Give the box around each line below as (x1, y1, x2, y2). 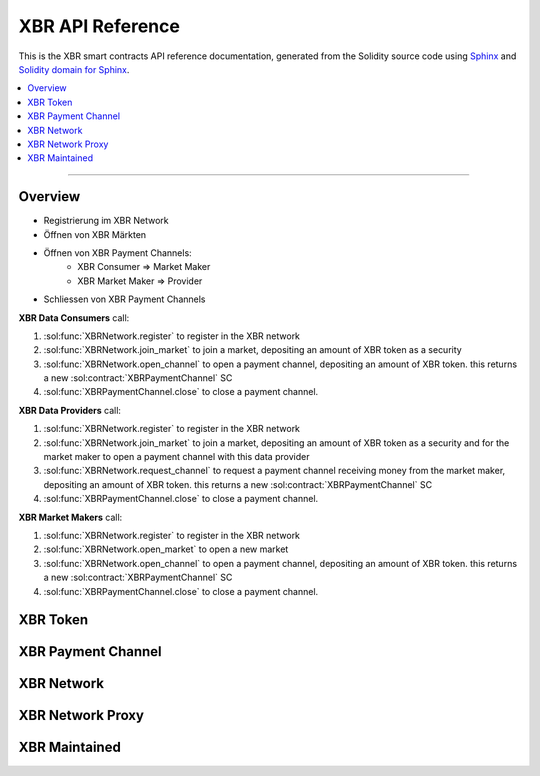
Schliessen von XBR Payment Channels (43, 293, 206, 305)
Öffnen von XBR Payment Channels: (43, 246, 192, 259)
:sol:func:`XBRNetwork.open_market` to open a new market (43, 543, 289, 555)
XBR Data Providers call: (18, 404, 122, 416)
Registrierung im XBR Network (43, 215, 169, 227)
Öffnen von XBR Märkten (43, 228, 147, 240)
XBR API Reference (18, 15, 180, 37)
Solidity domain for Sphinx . (18, 63, 130, 75)
